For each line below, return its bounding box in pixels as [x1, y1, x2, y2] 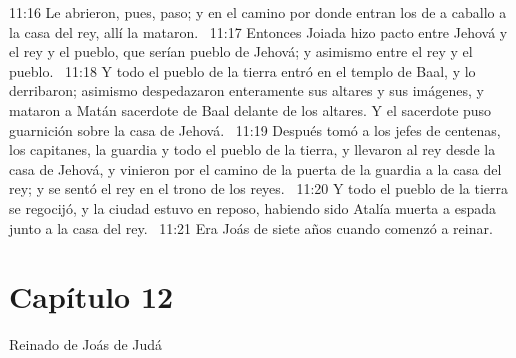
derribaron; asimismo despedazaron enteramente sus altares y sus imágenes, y [9, 80, 484, 101]
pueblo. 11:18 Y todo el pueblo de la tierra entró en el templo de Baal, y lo [9, 60, 476, 81]
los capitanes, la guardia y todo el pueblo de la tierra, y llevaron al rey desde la [9, 139, 496, 160]
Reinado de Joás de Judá [9, 334, 163, 355]
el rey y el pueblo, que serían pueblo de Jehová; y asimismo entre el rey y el [9, 41, 473, 62]
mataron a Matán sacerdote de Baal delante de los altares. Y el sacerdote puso [9, 99, 492, 120]
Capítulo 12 [9, 276, 174, 317]
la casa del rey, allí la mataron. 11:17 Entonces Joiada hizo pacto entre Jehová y [9, 21, 508, 42]
